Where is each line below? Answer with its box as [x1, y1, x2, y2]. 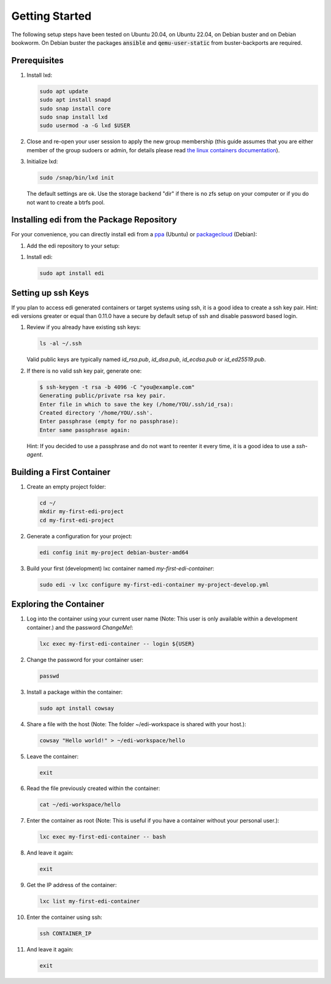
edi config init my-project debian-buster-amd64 [39, 549, 189, 556]
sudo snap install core [39, 105, 112, 112]
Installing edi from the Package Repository [11, 215, 177, 225]
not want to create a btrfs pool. [26, 198, 105, 206]
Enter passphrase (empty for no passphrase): [39, 418, 179, 425]
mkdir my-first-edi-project [39, 508, 124, 515]
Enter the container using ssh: [26, 913, 102, 921]
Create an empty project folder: [26, 483, 107, 490]
